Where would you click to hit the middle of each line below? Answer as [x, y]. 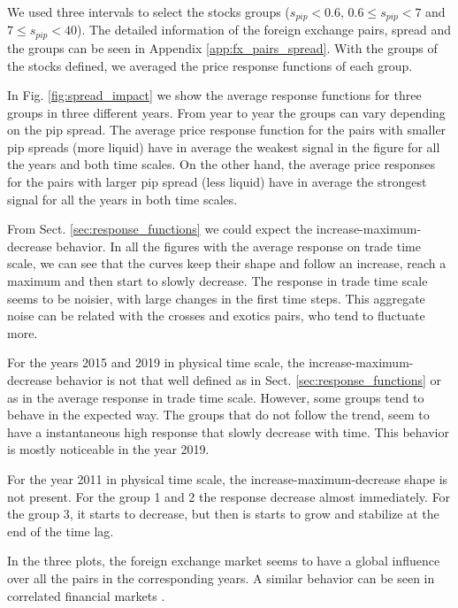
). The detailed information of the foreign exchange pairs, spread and [264, 30]
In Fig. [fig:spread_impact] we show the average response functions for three [214, 95]
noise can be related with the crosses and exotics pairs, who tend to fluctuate [216, 316]
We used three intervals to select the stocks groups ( [149, 12]
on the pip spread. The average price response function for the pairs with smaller [227, 130]
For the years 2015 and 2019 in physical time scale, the [156, 362]
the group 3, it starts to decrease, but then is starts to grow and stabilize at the [223, 514]
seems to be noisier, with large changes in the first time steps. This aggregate [216, 298]
